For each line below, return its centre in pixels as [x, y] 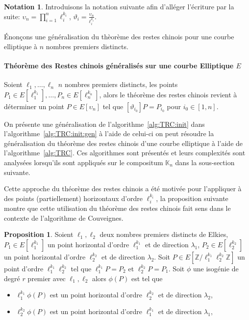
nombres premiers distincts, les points [121, 84]
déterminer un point [34, 106]
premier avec [47, 278]
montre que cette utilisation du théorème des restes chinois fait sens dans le [117, 208]
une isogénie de [216, 268]
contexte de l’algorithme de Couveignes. [64, 218]
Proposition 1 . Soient [39, 234]
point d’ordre [24, 268]
